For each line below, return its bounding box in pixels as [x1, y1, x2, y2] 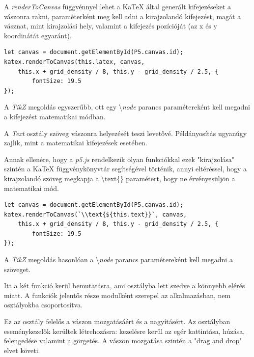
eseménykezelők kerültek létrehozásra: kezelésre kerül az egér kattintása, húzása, [4, 326, 245, 336]
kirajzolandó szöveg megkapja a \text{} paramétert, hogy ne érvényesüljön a [4, 173, 235, 183]
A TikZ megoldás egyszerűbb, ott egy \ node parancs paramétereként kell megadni [4, 102, 250, 112]
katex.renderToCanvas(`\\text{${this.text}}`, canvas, [4, 211, 187, 218]
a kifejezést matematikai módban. [4, 111, 106, 121]
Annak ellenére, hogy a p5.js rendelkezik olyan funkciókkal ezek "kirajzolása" [4, 154, 235, 164]
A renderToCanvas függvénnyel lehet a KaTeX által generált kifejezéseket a [4, 1, 231, 11]
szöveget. [4, 264, 31, 274]
